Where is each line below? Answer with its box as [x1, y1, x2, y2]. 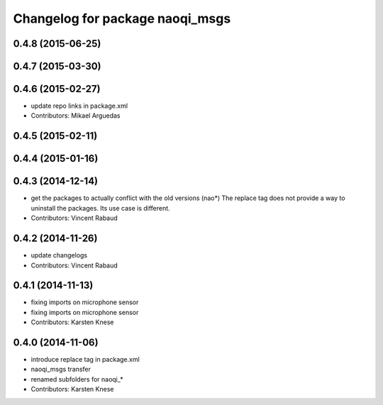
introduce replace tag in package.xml [30, 355, 140, 364]
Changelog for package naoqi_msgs [13, 11, 231, 26]
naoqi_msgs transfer [30, 365, 91, 374]
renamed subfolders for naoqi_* [30, 375, 123, 383]
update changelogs [30, 251, 88, 260]
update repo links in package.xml [30, 101, 128, 110]
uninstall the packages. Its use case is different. [30, 204, 170, 212]
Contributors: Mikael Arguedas [30, 111, 121, 120]
